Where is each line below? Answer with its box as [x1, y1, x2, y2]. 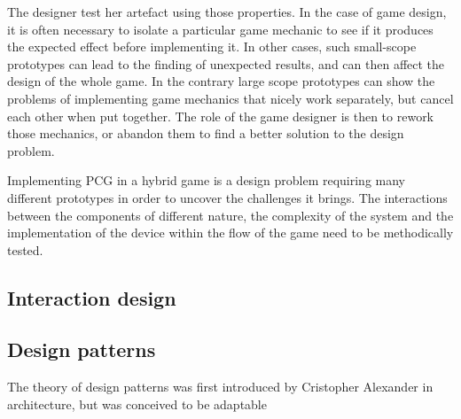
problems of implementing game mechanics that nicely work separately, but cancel [7, 89, 454, 107]
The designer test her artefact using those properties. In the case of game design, [7, 3, 447, 20]
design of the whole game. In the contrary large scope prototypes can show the [7, 72, 435, 90]
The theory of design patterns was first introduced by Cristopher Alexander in [7, 377, 434, 396]
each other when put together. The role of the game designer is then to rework [7, 106, 434, 125]
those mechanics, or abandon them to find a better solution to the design [7, 124, 404, 143]
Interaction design [7, 283, 176, 311]
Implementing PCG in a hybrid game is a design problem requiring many [7, 171, 406, 190]
